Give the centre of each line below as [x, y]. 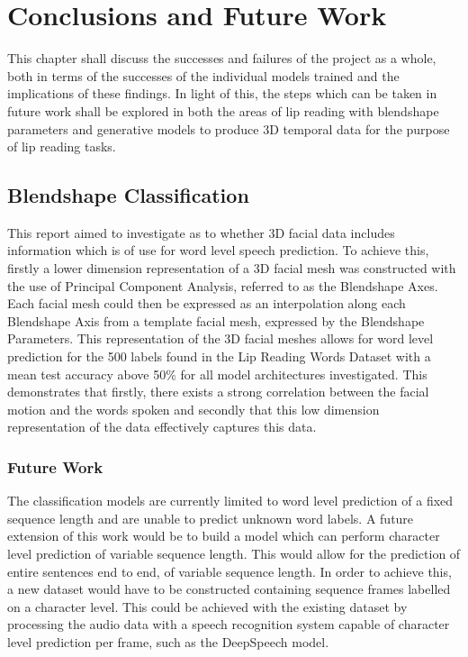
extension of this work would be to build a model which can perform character [224, 536]
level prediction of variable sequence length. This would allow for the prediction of [234, 554]
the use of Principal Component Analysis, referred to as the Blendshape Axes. [223, 285]
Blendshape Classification [128, 195]
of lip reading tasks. [62, 146]
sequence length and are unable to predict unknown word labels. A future [211, 518]
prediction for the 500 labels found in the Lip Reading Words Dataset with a [219, 356]
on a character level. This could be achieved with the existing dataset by [207, 606]
